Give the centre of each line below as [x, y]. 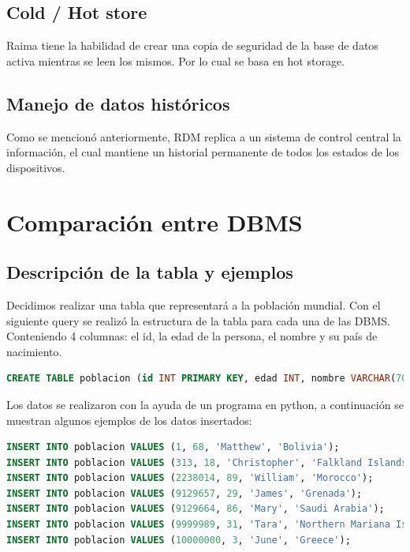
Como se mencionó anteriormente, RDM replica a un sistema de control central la [204, 136]
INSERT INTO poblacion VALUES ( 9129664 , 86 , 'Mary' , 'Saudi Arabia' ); [196, 509]
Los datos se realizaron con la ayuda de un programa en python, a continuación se [205, 404]
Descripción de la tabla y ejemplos [150, 272]
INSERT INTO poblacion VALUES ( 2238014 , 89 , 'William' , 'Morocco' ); [190, 478]
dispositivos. [36, 167]
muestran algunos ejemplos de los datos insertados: [129, 420]
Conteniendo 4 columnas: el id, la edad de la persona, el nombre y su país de [192, 336]
